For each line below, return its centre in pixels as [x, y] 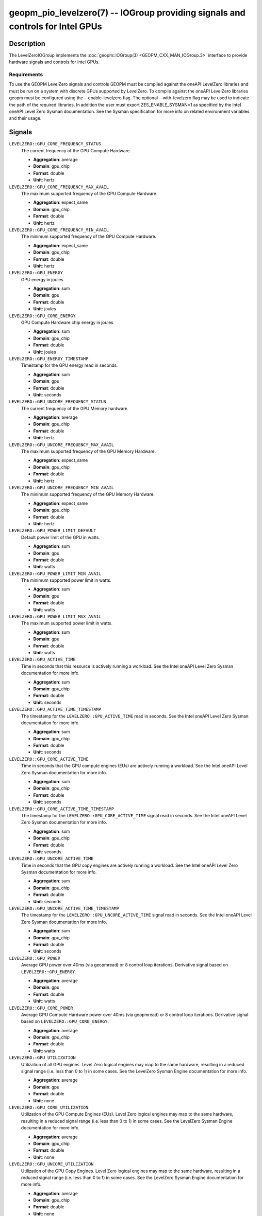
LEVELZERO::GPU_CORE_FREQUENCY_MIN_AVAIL [59, 230]
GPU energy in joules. [43, 279]
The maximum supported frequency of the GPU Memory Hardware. [89, 451]
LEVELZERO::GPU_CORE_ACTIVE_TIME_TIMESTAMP [61, 809]
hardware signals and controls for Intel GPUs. [54, 62]
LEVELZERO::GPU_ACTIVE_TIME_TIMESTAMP [55, 709]
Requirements [26, 74]
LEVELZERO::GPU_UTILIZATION [42, 1058]
